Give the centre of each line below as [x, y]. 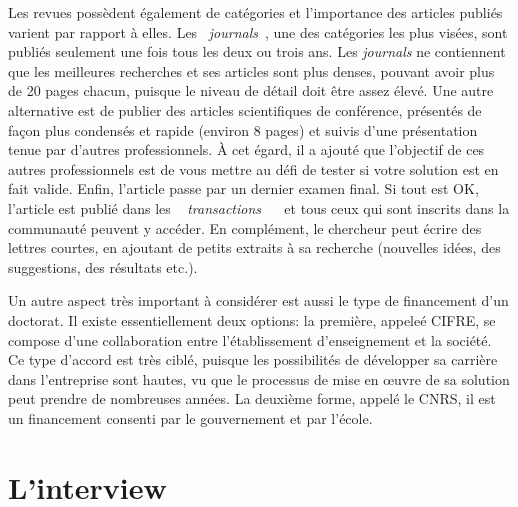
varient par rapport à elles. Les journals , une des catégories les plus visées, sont [258, 31]
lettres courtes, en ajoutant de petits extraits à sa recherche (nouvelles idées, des [254, 247]
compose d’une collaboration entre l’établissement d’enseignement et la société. [250, 339]
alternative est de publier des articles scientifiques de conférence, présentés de [245, 109]
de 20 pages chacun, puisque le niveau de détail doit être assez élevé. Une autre [251, 90]
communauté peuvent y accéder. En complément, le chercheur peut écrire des [245, 227]
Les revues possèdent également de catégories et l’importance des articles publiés [255, 12]
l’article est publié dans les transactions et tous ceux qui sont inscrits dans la [259, 207]
